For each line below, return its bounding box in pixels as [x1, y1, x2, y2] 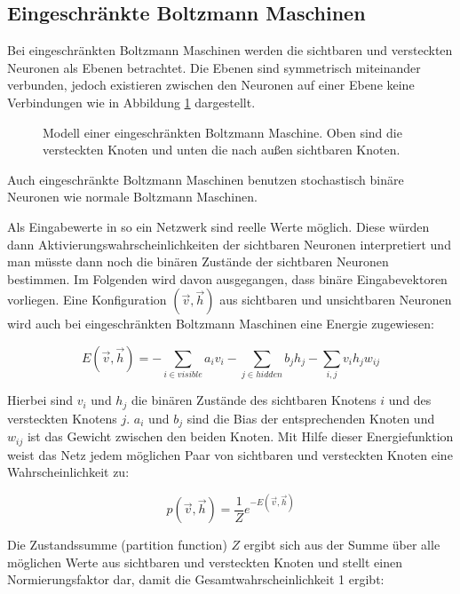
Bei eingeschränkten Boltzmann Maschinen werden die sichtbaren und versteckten [7, 41, 453, 59]
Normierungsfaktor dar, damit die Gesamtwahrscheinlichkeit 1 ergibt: [7, 570, 385, 589]
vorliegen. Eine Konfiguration [7, 290, 167, 309]
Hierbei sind [7, 391, 74, 409]
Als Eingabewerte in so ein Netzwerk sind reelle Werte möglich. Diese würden [7, 217, 430, 235]
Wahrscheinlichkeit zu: [7, 463, 130, 481]
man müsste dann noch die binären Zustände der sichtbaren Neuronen [7, 252, 389, 271]
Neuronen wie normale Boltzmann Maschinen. [7, 187, 258, 206]
